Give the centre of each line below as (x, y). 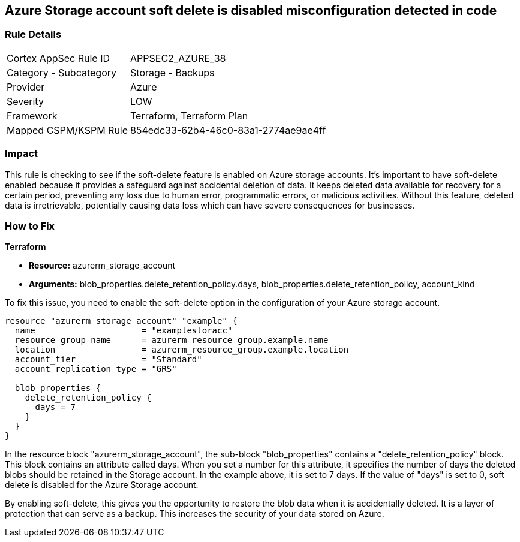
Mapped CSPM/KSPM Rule (67, 130)
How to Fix (30, 226)
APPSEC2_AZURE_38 (178, 58)
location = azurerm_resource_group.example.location (182, 350)
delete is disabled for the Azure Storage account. (102, 485)
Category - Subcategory (61, 72)
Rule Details (33, 34)
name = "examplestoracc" (124, 331)
